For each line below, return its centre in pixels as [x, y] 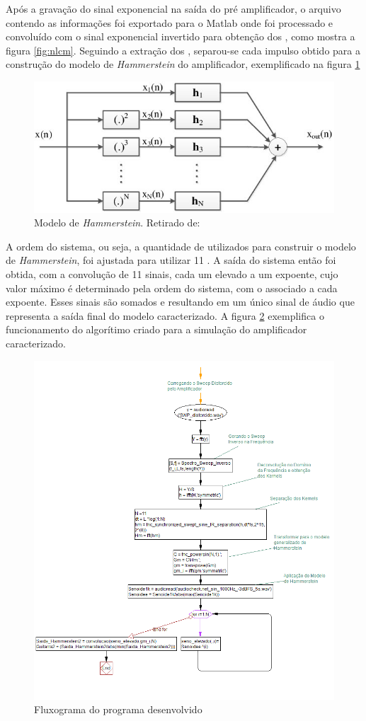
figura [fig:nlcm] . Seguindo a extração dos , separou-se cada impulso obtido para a [183, 50]
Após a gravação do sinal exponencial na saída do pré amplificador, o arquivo [173, 8]
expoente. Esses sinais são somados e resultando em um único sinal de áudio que [180, 302]
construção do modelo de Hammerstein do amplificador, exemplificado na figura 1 [183, 64]
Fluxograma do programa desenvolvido [118, 709]
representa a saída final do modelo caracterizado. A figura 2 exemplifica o [165, 315]
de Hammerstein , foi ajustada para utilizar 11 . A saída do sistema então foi [171, 260]
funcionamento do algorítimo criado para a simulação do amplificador [156, 329]
